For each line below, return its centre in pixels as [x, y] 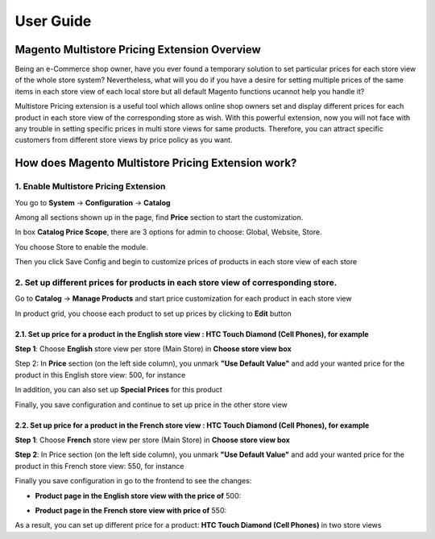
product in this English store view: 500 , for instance [100, 375]
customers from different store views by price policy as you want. [124, 140]
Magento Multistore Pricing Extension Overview [138, 50]
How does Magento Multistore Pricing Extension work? [156, 163]
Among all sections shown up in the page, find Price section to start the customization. [159, 217]
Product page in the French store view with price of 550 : [131, 510]
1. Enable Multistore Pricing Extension [90, 187]
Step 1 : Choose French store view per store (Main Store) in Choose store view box [152, 440]
